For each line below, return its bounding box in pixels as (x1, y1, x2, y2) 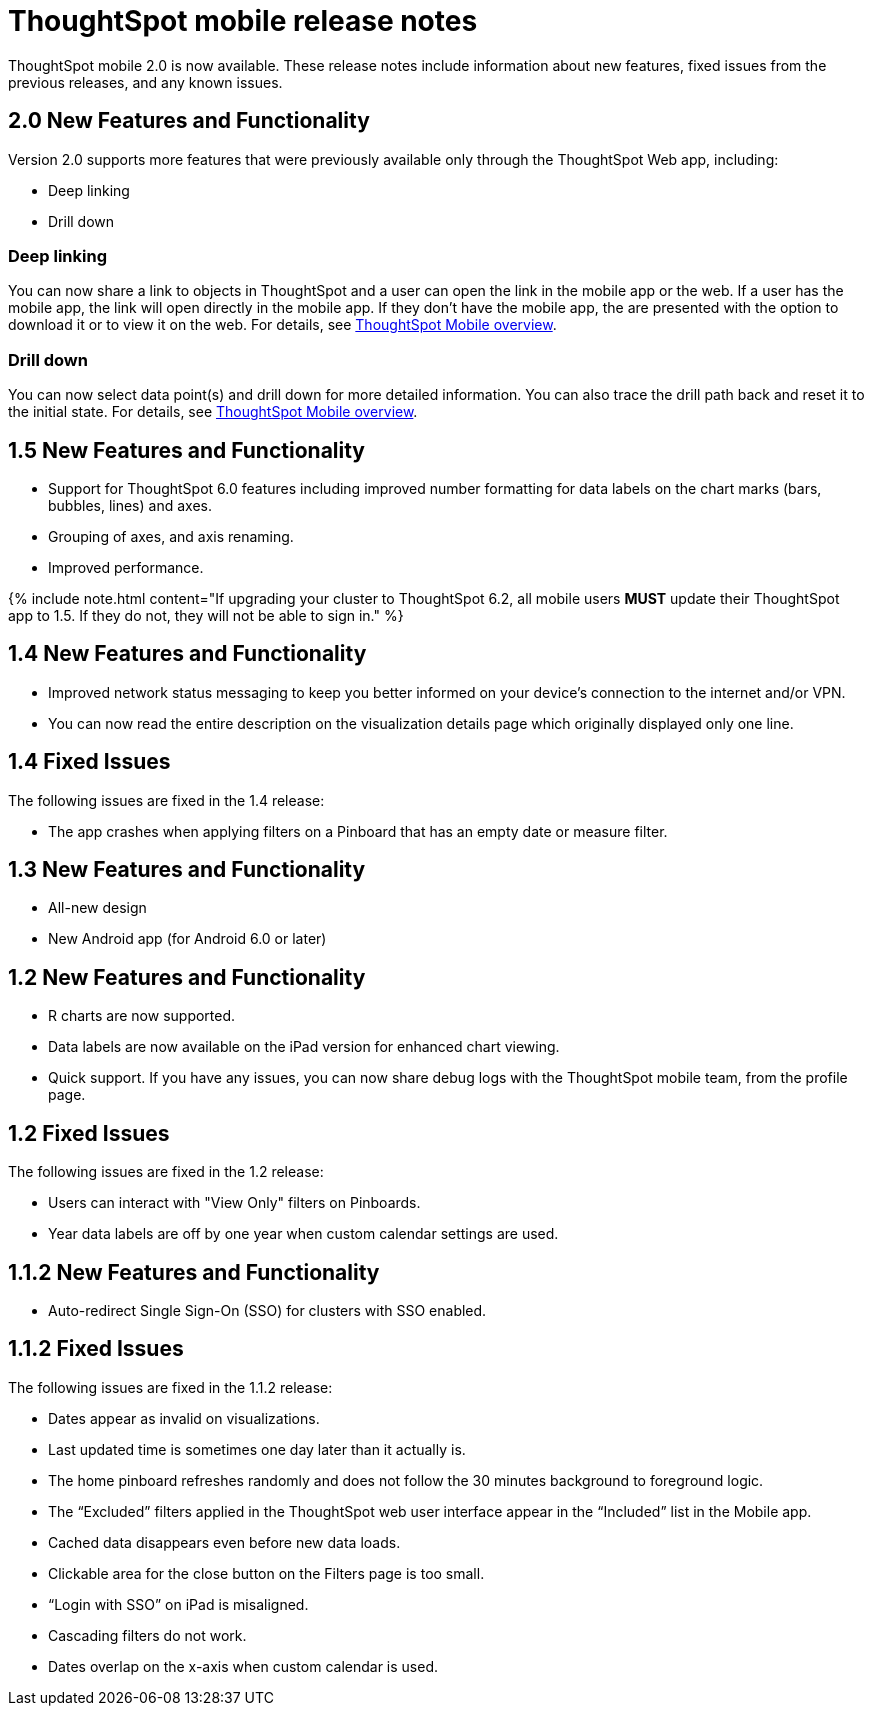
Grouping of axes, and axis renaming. (48, 527, 294, 545)
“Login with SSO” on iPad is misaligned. (48, 1595, 309, 1613)
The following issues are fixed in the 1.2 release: (8, 1163, 324, 1181)
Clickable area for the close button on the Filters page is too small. (48, 1564, 485, 1582)
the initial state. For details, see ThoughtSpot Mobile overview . (8, 403, 418, 421)
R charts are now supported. (48, 1007, 236, 1025)
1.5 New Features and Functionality (8, 437, 365, 463)
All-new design (48, 899, 147, 917)
